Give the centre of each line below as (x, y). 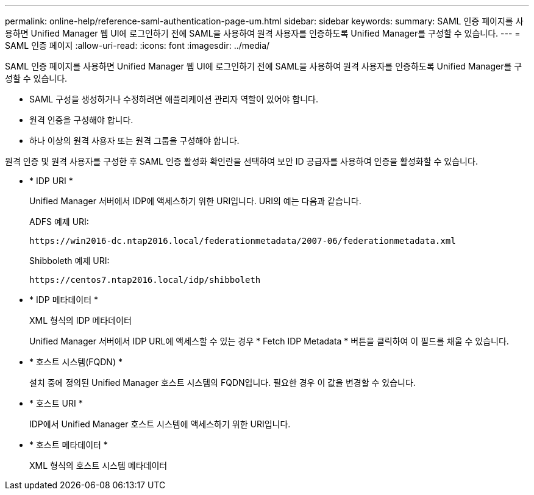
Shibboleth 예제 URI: (69, 261)
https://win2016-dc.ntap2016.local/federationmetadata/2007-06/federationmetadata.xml (243, 241)
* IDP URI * (51, 181)
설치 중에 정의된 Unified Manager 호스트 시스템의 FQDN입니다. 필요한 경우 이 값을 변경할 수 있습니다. (222, 383)
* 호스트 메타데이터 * (69, 445)
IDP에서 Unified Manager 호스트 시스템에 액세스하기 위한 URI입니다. (160, 424)
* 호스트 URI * (56, 403)
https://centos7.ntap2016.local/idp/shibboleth (145, 280)
